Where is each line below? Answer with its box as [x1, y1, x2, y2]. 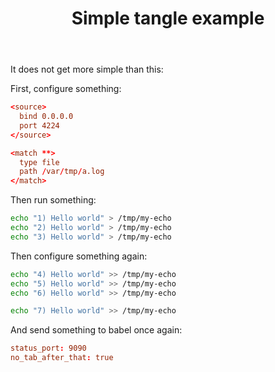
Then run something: [10, 194, 97, 206]
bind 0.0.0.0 [19, 112, 74, 122]
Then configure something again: [10, 250, 148, 262]
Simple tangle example [71, 7, 265, 30]
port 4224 [19, 120, 60, 131]
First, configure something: [10, 83, 122, 95]
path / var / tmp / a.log [19, 167, 105, 177]
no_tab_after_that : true [10, 353, 114, 363]
